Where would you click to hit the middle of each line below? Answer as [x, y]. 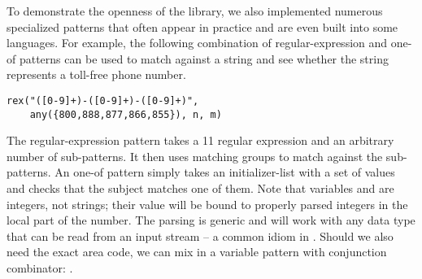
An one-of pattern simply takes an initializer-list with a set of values [225, 172]
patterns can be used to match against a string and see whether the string [204, 58]
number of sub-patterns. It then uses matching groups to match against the [195, 156]
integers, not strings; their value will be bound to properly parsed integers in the [207, 204]
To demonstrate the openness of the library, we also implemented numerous [195, 11]
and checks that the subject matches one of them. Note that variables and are [200, 188]
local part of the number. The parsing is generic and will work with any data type [211, 220]
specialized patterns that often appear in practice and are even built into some [202, 26]
